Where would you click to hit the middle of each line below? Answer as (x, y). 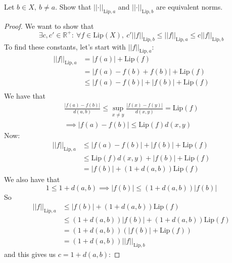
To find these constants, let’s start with (65, 46)
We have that (25, 96)
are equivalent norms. (189, 7)
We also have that (32, 179)
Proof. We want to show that (49, 26)
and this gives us (30, 254)
